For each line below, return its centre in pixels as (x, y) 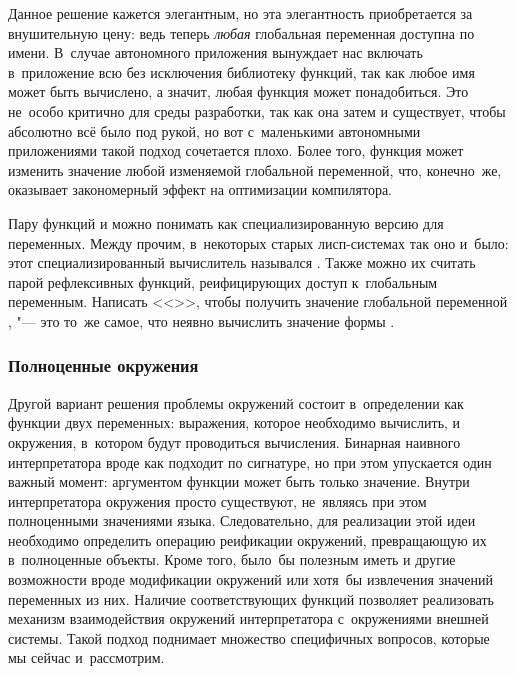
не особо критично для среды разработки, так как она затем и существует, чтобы (257, 110)
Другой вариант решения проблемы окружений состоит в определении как (236, 402)
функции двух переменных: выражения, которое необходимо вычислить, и (234, 422)
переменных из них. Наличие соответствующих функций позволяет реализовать (251, 598)
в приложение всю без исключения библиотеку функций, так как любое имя (241, 71)
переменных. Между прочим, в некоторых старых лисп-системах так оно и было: (258, 242)
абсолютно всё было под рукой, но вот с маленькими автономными (214, 130)
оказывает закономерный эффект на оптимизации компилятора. (200, 189)
